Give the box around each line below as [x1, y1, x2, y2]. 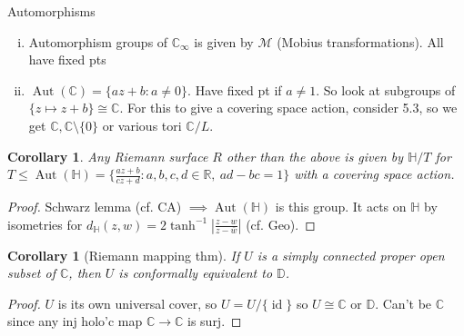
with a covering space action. [294, 164, 455, 183]
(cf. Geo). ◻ [246, 214, 316, 233]
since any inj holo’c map [7, 311, 143, 331]
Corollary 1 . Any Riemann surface [7, 146, 208, 165]
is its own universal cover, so [57, 293, 217, 312]
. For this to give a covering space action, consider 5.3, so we [119, 98, 458, 117]
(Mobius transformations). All [277, 32, 444, 51]
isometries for [7, 214, 83, 233]
